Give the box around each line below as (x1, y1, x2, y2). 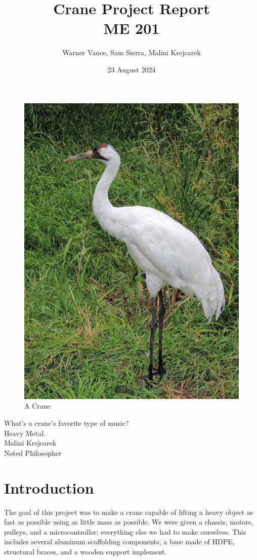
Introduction (4, 477, 94, 498)
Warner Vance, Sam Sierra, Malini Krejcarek (62, 47, 201, 58)
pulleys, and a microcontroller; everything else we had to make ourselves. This (4, 526, 246, 537)
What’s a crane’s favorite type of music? (4, 418, 129, 428)
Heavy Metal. (4, 427, 46, 438)
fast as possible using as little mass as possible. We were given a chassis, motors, (4, 516, 253, 527)
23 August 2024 (107, 64, 156, 74)
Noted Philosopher (4, 447, 62, 458)
